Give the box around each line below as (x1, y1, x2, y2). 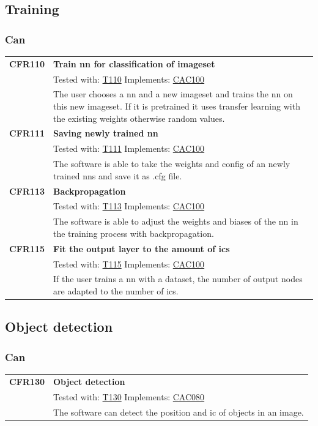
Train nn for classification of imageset (53, 57, 215, 70)
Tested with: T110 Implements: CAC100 (53, 72, 205, 85)
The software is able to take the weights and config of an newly (53, 157, 290, 170)
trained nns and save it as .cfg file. (53, 169, 182, 182)
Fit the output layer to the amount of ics (53, 242, 230, 255)
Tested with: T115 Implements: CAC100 (53, 257, 205, 270)
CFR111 (9, 127, 45, 140)
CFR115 (9, 242, 45, 255)
